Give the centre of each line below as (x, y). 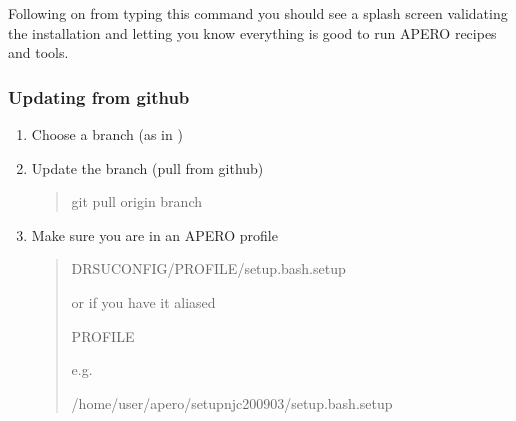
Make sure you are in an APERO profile (154, 234)
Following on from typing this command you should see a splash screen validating (258, 13)
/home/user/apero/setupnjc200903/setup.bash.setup (232, 402)
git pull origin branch (136, 201)
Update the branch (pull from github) (147, 167)
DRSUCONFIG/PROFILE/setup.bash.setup (208, 268)
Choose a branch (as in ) (107, 134)
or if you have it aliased (143, 301)
